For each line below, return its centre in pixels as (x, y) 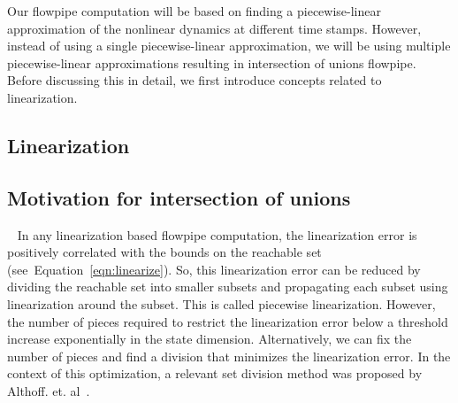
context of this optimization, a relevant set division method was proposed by (215, 373)
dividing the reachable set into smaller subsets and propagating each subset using (228, 287)
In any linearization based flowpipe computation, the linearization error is (217, 234)
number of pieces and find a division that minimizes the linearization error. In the (229, 356)
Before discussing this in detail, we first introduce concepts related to (195, 80)
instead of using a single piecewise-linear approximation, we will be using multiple (229, 46)
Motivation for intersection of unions (179, 197)
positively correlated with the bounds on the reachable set (164, 252)
